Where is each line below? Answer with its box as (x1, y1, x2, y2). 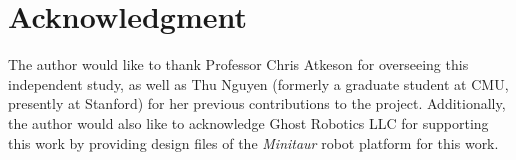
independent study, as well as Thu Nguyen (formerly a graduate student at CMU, (8, 73, 509, 94)
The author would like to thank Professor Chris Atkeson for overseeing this (8, 54, 469, 75)
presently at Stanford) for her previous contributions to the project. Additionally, (8, 93, 506, 114)
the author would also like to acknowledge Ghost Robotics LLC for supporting (8, 112, 489, 133)
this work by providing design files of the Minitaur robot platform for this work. (8, 132, 499, 153)
